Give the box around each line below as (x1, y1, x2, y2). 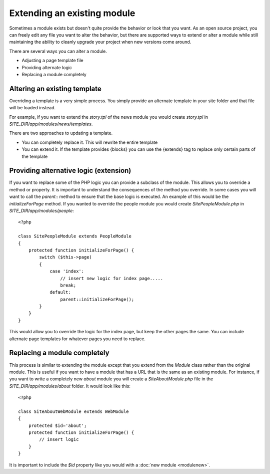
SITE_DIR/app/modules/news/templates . (9, 121, 93, 127)
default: (49, 290, 71, 295)
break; (60, 282, 76, 288)
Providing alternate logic (21, 64, 72, 70)
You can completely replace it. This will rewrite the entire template (21, 139, 158, 145)
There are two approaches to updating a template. (9, 130, 113, 136)
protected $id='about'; (28, 422, 87, 428)
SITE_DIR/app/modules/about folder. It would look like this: (9, 383, 131, 389)
